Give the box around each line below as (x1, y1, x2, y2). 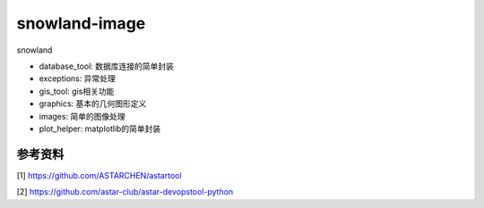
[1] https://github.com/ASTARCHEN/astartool (16, 170, 183, 180)
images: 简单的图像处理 (39, 111, 125, 121)
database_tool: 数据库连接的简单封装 (39, 61, 175, 71)
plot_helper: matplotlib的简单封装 (39, 123, 161, 134)
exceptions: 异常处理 (39, 73, 116, 84)
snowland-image (16, 13, 146, 33)
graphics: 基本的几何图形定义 (39, 98, 147, 109)
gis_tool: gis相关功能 (39, 86, 115, 96)
